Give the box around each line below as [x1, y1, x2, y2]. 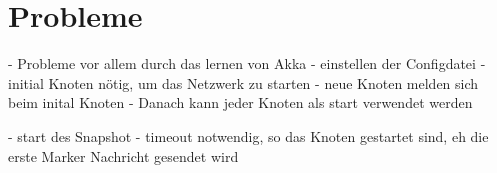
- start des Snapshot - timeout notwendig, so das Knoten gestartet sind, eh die [8, 125, 489, 146]
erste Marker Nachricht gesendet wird [8, 145, 239, 166]
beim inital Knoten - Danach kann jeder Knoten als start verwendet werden [8, 92, 473, 113]
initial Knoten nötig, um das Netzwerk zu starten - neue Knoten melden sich [8, 72, 479, 93]
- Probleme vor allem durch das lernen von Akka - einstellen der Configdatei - [8, 53, 486, 74]
